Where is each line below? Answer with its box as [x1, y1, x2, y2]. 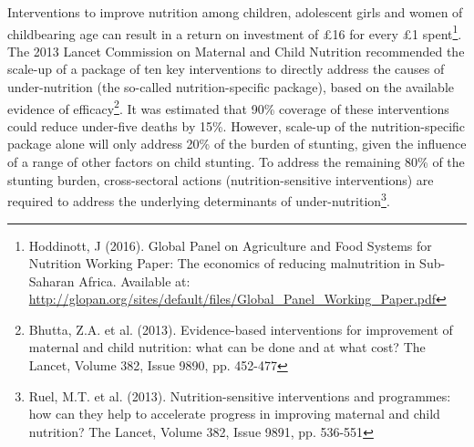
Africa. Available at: [78, 271, 191, 290]
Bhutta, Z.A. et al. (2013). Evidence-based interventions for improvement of [28, 319, 453, 338]
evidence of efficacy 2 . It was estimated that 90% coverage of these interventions [7, 96, 449, 118]
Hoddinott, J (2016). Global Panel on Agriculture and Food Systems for [28, 235, 432, 255]
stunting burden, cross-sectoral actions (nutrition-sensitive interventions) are [7, 170, 434, 189]
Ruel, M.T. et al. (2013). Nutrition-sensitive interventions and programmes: [28, 386, 451, 405]
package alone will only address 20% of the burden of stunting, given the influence [7, 134, 467, 153]
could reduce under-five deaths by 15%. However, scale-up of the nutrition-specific [7, 116, 466, 135]
